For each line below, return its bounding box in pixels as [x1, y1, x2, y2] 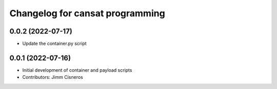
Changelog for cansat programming [9, 8, 165, 19]
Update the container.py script [22, 41, 87, 47]
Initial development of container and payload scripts [22, 67, 132, 73]
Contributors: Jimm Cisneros [22, 74, 83, 80]
